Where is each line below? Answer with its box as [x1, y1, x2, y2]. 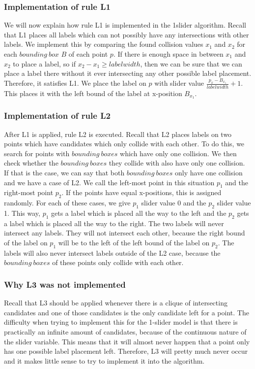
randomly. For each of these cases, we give [4, 198, 131, 208]
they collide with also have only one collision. [109, 158, 245, 168]
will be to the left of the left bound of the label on [58, 237, 210, 247]
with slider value [154, 78, 204, 88]
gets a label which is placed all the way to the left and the [51, 207, 227, 218]
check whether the [4, 158, 58, 168]
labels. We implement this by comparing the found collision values [4, 39, 203, 49]
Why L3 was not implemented [4, 278, 126, 290]
